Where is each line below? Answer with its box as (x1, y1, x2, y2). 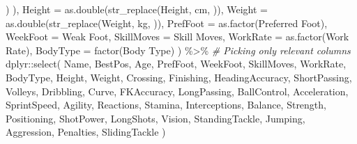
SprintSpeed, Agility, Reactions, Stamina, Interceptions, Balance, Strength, (6, 97, 326, 112)
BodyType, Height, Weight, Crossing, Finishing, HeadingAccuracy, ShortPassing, (6, 70, 352, 84)
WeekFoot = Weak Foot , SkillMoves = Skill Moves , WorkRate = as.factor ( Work (6, 29, 349, 44)
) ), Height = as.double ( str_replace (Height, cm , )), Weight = (6, 2, 268, 16)
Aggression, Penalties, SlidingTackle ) (6, 125, 166, 139)
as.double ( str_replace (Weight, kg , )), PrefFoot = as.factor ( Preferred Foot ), (6, 15, 328, 30)
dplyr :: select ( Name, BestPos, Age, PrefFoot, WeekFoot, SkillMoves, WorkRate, (6, 56, 347, 71)
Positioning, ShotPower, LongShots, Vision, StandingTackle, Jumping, (6, 111, 305, 125)
